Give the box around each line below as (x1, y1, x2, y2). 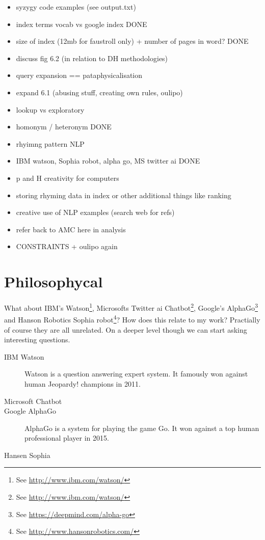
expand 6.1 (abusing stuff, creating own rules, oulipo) (16, 87, 183, 97)
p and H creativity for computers (16, 172, 119, 183)
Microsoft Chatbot (4, 395, 62, 406)
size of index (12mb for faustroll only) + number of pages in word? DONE (16, 36, 249, 46)
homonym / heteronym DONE (16, 121, 112, 132)
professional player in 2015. (24, 433, 109, 443)
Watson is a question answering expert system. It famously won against (24, 368, 248, 379)
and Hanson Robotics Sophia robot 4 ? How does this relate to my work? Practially (4, 313, 260, 325)
